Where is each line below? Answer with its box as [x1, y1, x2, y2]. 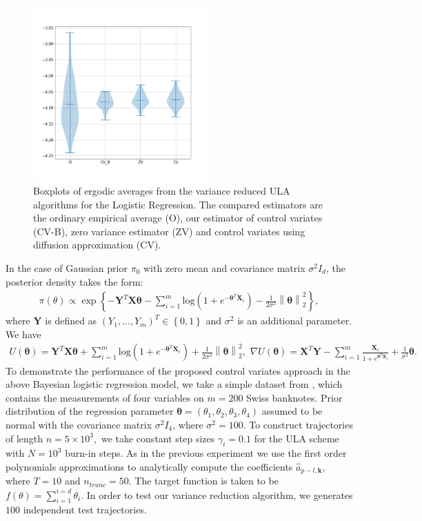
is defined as [45, 313, 97, 328]
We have [6, 326, 41, 341]
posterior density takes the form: [6, 274, 143, 288]
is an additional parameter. [237, 313, 352, 328]
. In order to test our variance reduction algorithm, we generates [81, 487, 353, 502]
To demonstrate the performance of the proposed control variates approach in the [6, 363, 350, 377]
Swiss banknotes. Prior [246, 390, 343, 404]
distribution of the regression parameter [6, 404, 174, 418]
